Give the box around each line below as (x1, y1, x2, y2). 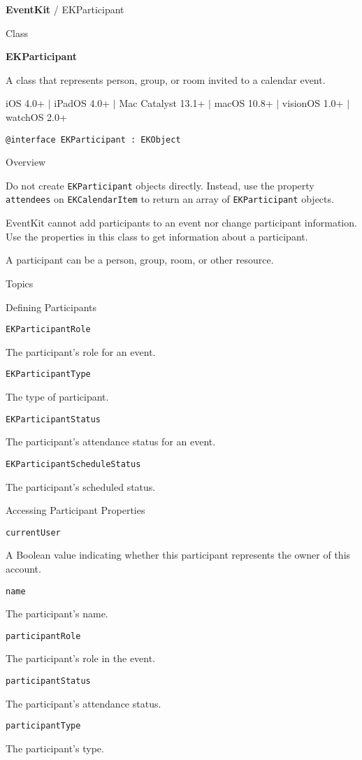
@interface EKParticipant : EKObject (6, 134, 181, 145)
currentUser (6, 527, 61, 538)
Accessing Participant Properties (6, 503, 145, 517)
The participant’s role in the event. (6, 651, 156, 666)
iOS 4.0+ (6, 96, 45, 110)
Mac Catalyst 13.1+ (119, 96, 205, 110)
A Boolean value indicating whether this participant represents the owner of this (6, 547, 351, 562)
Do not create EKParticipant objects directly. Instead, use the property (6, 178, 314, 192)
